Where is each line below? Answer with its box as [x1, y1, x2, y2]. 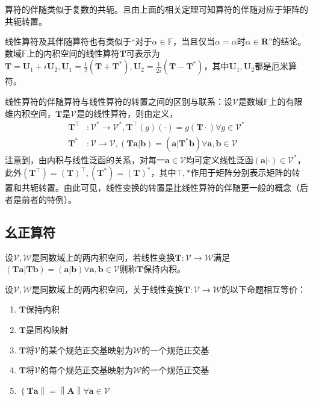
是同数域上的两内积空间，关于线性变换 [31, 282, 184, 295]
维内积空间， [5, 107, 55, 119]
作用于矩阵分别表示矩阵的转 [190, 166, 300, 179]
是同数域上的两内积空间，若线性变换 [31, 250, 175, 263]
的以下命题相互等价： [222, 282, 306, 295]
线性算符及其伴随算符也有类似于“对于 [5, 35, 152, 48]
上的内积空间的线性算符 [26, 46, 120, 59]
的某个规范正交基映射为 [40, 343, 133, 356]
